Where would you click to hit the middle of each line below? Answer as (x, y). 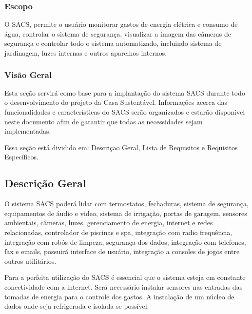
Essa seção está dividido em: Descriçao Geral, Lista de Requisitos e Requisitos (121, 147)
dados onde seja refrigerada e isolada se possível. (77, 306)
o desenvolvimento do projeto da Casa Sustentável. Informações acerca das (116, 102)
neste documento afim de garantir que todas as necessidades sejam (104, 121)
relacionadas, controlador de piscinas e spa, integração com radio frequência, (118, 232)
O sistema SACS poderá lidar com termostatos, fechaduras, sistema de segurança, (126, 204)
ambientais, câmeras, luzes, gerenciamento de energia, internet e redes (109, 223)
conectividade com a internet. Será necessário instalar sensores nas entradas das (124, 286)
